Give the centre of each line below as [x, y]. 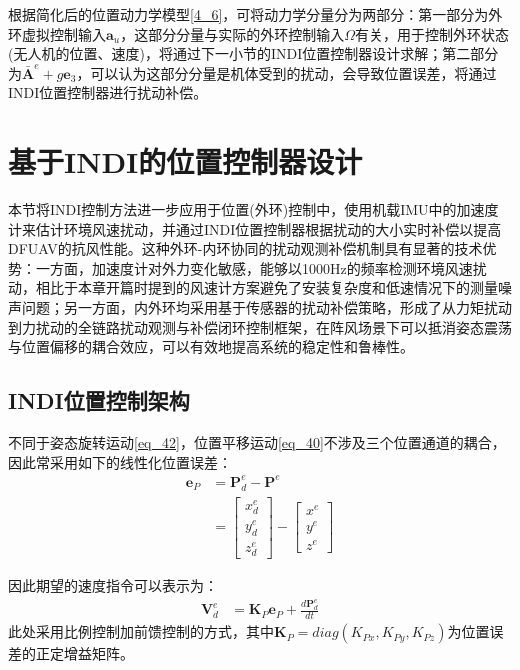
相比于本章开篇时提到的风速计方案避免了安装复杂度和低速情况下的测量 [266, 287]
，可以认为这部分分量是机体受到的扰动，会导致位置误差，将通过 [286, 72]
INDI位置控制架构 [99, 400]
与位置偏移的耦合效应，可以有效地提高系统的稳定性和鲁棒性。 [211, 346]
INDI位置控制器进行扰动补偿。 [108, 92]
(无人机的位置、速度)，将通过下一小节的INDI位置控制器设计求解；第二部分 [253, 53]
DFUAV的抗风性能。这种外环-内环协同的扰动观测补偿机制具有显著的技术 [245, 248]
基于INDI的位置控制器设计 [185, 161]
